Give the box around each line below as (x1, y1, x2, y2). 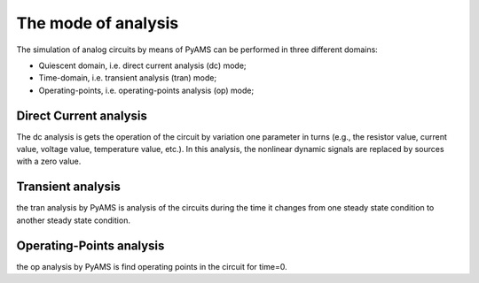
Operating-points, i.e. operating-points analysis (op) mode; (38, 85, 255, 96)
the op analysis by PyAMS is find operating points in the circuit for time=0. (16, 261, 287, 272)
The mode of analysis (16, 13, 179, 33)
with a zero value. (16, 156, 82, 167)
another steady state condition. (16, 215, 130, 226)
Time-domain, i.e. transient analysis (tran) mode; (38, 73, 217, 83)
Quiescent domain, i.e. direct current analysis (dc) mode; (38, 60, 247, 71)
